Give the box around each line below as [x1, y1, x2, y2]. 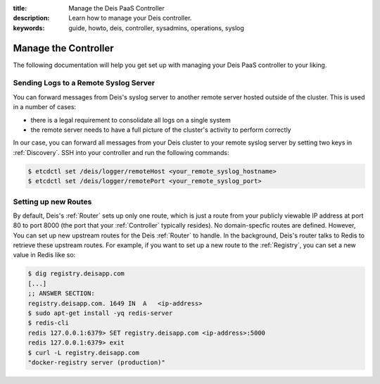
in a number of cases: [13, 103, 77, 111]
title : [13, 4, 27, 12]
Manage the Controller [13, 42, 114, 54]
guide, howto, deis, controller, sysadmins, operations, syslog [68, 23, 244, 32]
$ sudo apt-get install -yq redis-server [27, 309, 173, 317]
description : [13, 14, 50, 23]
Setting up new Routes [13, 197, 92, 206]
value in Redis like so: [13, 251, 76, 259]
